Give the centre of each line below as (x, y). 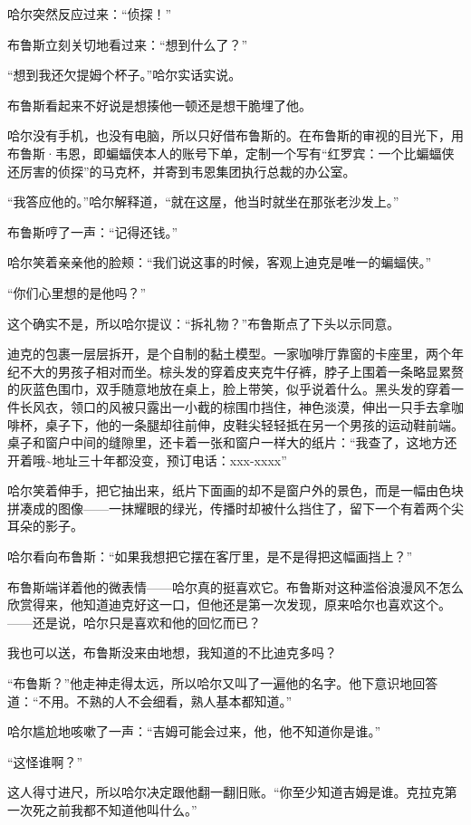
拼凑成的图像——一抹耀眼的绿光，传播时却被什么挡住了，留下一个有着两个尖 (235, 508)
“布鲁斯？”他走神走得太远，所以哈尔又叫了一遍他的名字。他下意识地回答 (223, 683)
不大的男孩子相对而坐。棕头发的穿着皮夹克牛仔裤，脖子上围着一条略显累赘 (241, 371)
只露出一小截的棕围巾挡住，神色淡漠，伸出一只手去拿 (292, 406)
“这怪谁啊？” (45, 761)
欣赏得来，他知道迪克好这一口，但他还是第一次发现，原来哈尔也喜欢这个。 (229, 604)
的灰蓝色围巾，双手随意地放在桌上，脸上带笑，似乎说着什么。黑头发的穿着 (229, 389)
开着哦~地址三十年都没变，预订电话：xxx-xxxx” (147, 460)
